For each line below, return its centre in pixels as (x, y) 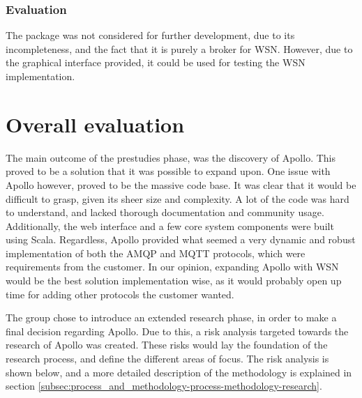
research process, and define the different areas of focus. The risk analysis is (167, 359)
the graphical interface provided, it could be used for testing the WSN (156, 62)
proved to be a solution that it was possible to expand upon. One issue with (168, 171)
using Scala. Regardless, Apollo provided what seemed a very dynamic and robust (181, 239)
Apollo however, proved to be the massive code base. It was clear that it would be (181, 184)
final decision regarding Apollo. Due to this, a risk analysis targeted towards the (177, 331)
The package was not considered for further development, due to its (150, 35)
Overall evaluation (95, 124)
